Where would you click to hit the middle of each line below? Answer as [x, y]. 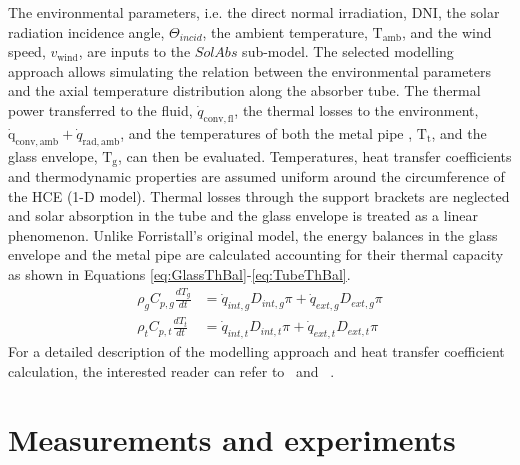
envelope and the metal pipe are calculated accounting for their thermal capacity [256, 254]
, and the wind [447, 31]
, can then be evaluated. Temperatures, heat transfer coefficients [315, 155]
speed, [27, 51]
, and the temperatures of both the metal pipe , [266, 132]
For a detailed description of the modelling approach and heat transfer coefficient [256, 350]
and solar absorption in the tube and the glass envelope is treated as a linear [243, 215]
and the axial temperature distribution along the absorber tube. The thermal [244, 90]
